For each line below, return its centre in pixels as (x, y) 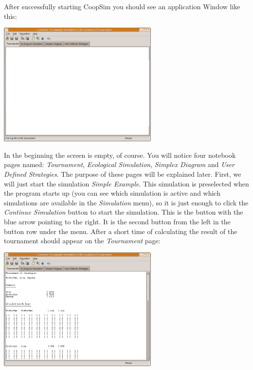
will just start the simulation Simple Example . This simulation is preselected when (126, 183)
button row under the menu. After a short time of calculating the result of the (121, 231)
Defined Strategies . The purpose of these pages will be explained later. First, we (123, 174)
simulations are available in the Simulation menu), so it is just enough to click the (126, 202)
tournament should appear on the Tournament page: (82, 241)
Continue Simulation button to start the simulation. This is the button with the (124, 212)
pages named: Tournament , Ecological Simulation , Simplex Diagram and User (119, 164)
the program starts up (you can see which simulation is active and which (112, 193)
